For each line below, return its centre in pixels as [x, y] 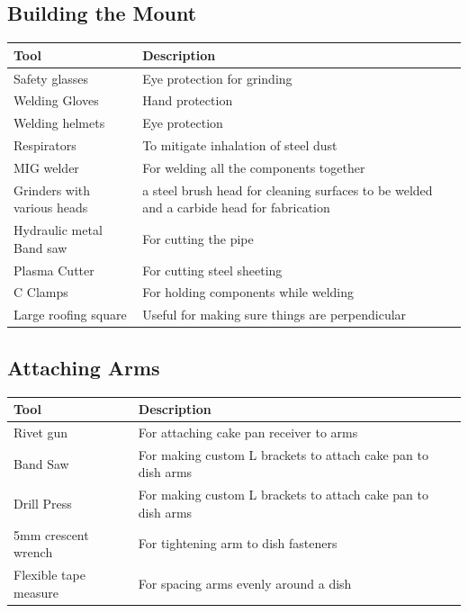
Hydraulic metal [58, 230]
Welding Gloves [56, 100]
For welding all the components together [254, 167]
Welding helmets [59, 123]
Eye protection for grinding [217, 78]
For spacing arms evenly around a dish [245, 583]
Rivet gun [41, 432]
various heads [51, 207]
